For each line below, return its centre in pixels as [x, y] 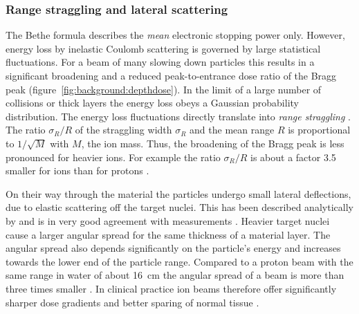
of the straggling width [123, 130]
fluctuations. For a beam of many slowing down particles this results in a [160, 62]
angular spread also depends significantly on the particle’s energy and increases [173, 248]
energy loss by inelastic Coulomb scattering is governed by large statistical [163, 48]
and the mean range [232, 130]
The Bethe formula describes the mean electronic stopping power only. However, [175, 35]
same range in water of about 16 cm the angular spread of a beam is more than [175, 275]
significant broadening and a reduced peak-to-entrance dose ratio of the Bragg [171, 75]
